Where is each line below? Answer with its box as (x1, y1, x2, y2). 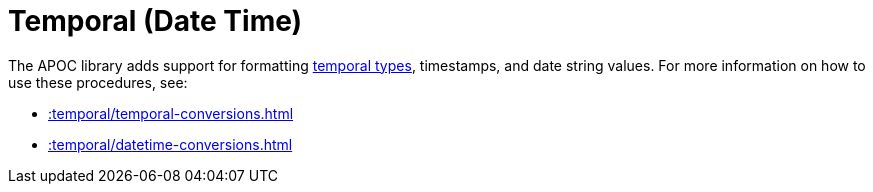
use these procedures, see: (8, 73, 188, 91)
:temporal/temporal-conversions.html (48, 104, 294, 122)
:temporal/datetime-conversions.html (48, 135, 293, 153)
